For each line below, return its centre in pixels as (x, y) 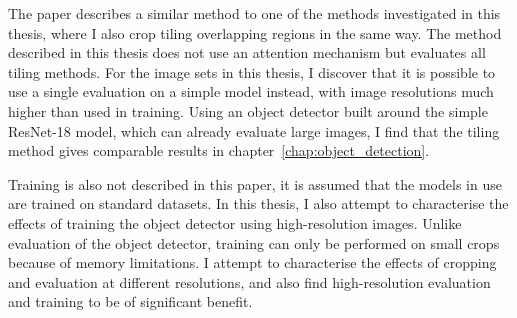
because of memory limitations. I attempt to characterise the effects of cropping (252, 262)
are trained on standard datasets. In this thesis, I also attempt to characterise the (258, 203)
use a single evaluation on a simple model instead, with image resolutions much (251, 91)
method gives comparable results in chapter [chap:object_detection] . (219, 150)
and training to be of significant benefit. (130, 301)
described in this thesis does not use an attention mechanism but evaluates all (247, 52)
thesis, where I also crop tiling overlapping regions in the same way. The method (255, 32)
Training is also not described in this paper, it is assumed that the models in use (255, 183)
